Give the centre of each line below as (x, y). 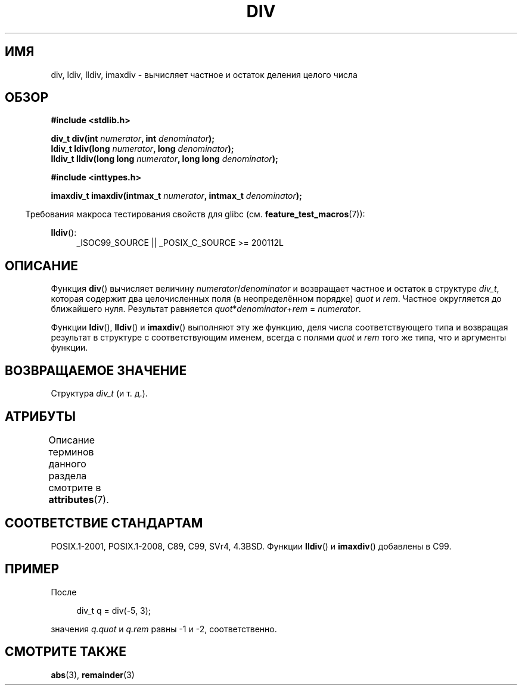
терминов (71, 452)
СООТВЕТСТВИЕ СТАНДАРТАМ (104, 523)
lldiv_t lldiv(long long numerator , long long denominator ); (164, 159)
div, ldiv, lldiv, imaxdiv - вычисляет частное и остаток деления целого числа (204, 74)
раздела (68, 475)
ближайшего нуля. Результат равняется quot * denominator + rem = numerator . (206, 309)
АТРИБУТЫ (41, 416)
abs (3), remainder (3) (93, 675)
